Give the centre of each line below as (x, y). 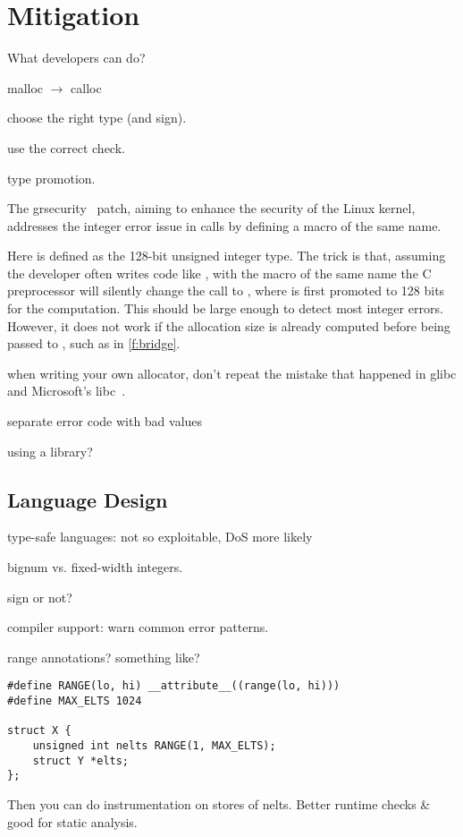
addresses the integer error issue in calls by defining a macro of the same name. (224, 225)
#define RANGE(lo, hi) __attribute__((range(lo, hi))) (174, 686)
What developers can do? (76, 58)
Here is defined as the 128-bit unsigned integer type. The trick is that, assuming (227, 256)
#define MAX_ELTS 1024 (75, 701)
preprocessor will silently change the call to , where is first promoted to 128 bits (226, 290)
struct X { (39, 731)
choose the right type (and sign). (97, 118)
